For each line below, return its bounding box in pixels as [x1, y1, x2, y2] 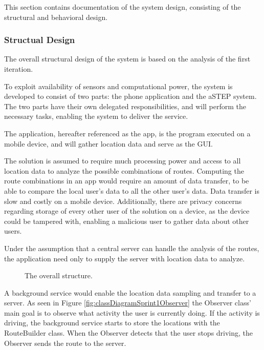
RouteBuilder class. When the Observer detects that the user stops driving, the [4, 327, 253, 338]
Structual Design [4, 33, 75, 46]
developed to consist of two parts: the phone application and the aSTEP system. [4, 91, 257, 101]
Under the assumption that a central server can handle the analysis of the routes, [4, 242, 259, 253]
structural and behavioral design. [4, 11, 108, 22]
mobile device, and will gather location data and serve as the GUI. [4, 138, 213, 149]
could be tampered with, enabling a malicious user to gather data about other [4, 215, 249, 226]
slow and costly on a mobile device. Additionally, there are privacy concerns [4, 195, 242, 206]
